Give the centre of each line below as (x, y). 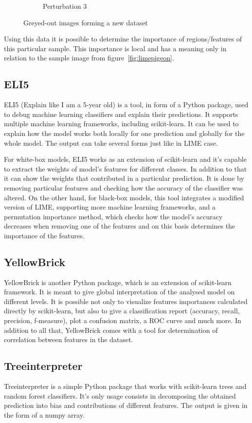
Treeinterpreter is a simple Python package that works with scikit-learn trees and (125, 386)
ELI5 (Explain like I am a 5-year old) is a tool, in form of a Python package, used (126, 105)
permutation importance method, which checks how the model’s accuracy (113, 216)
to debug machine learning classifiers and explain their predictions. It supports (121, 114)
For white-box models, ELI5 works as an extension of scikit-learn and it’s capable (125, 159)
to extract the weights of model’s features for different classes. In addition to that (126, 168)
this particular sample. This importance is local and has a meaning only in (115, 48)
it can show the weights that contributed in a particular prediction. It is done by (124, 178)
